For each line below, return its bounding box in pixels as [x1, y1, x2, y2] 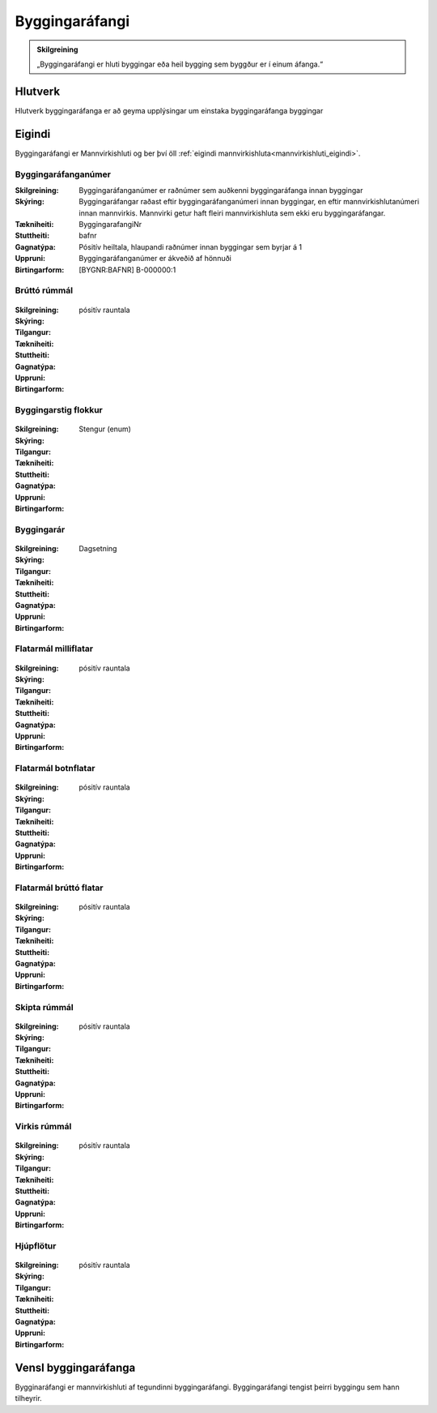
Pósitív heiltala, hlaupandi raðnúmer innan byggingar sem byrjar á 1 [78, 242, 303, 251]
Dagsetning [78, 543, 117, 553]
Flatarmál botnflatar [15, 763, 95, 774]
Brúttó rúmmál [15, 285, 73, 296]
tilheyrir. [15, 1394, 42, 1403]
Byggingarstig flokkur [15, 405, 103, 416]
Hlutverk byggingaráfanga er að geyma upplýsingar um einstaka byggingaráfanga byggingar [15, 105, 324, 115]
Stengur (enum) [78, 424, 131, 434]
